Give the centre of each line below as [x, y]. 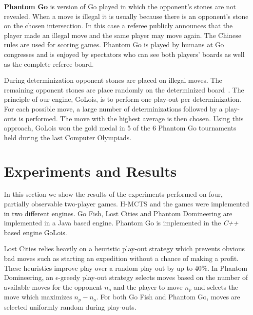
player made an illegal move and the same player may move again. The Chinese [123, 35]
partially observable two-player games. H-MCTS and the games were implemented [127, 204]
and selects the [216, 287]
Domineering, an [29, 277]
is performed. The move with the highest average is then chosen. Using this [131, 118]
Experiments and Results [90, 171]
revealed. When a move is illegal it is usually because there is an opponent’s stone [126, 16]
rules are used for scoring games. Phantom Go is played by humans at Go [114, 45]
